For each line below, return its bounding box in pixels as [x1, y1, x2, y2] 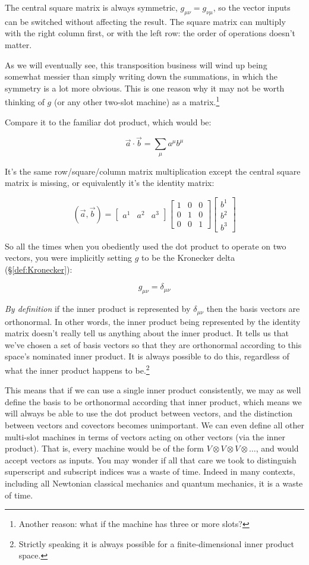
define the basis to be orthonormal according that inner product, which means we [5, 395, 302, 408]
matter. [5, 38, 32, 50]
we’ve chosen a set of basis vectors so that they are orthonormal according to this [5, 338, 302, 351]
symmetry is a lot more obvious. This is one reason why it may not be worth [5, 81, 285, 94]
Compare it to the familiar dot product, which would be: [5, 115, 212, 128]
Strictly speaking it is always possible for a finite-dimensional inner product [18, 537, 294, 550]
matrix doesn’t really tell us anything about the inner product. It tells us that [5, 327, 289, 339]
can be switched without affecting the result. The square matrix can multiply [5, 15, 286, 27]
